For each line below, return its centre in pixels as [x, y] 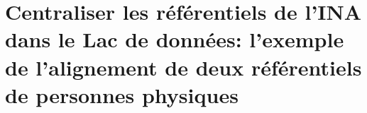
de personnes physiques [122, 94]
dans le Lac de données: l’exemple [175, 39]
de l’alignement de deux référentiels [183, 67]
